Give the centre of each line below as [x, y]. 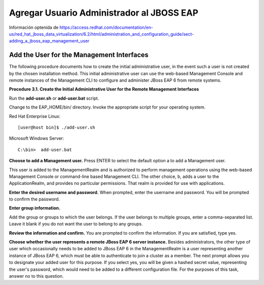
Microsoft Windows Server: [37, 138]
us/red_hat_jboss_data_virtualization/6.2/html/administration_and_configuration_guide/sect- [101, 34]
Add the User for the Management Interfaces [79, 55]
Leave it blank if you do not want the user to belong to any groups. [76, 224]
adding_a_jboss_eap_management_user [49, 41]
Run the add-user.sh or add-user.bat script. [54, 98]
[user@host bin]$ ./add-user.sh [56, 127]
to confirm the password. [34, 199]
